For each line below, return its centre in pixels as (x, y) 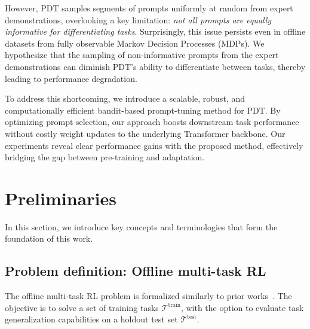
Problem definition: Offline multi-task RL (136, 271)
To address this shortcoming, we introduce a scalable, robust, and (125, 98)
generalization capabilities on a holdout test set (91, 319)
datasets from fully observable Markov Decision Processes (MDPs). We (135, 43)
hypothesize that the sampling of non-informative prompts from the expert (142, 55)
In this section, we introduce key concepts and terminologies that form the (141, 226)
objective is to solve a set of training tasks (82, 307)
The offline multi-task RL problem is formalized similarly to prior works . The (148, 296)
